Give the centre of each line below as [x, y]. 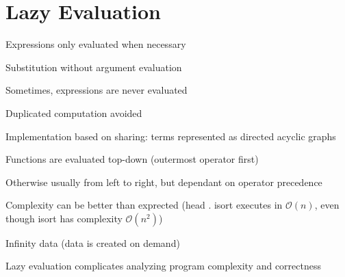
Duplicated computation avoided [74, 113]
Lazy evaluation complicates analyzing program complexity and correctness [164, 266]
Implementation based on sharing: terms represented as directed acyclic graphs [171, 136]
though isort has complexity [64, 218]
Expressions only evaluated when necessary [96, 44]
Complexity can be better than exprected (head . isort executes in [144, 205]
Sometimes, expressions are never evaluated [97, 90]
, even [327, 205]
